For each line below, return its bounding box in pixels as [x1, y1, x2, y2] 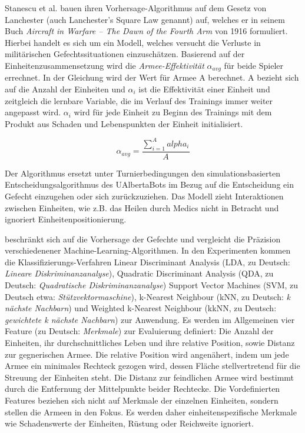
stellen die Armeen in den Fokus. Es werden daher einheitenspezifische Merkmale [5, 405, 297, 418]
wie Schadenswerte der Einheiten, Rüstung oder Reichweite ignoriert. [5, 417, 254, 429]
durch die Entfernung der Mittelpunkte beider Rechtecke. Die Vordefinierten [5, 382, 280, 395]
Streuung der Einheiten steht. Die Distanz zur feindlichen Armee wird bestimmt [5, 371, 294, 383]
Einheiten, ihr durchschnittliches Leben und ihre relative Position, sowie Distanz [5, 337, 295, 349]
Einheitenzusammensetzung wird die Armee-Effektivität [5, 59, 204, 71]
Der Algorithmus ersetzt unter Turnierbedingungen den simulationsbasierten [5, 166, 280, 179]
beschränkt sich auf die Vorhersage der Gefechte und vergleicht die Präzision [5, 232, 281, 245]
